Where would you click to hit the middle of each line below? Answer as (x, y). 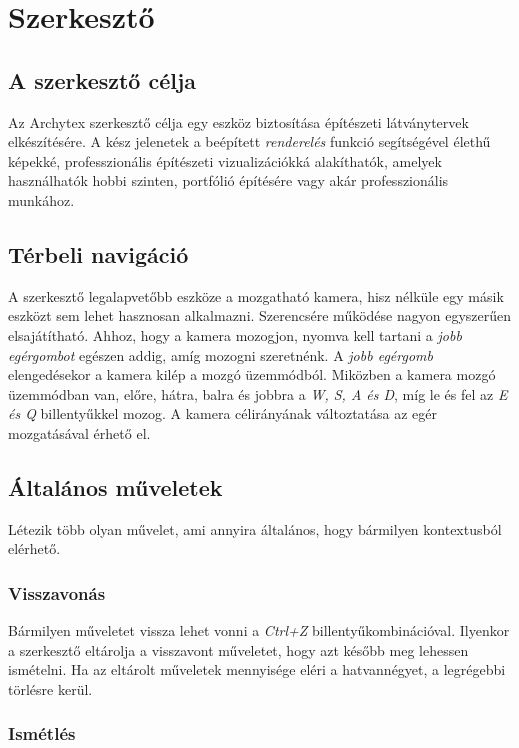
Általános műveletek (115, 486)
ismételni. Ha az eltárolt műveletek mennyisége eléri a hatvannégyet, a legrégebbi (257, 669)
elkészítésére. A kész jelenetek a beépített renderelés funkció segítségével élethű (249, 141)
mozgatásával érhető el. (79, 432)
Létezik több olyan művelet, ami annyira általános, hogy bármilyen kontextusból (255, 528)
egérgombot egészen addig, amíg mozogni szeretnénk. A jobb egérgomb (220, 354)
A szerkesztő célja (102, 79)
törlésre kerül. (50, 688)
